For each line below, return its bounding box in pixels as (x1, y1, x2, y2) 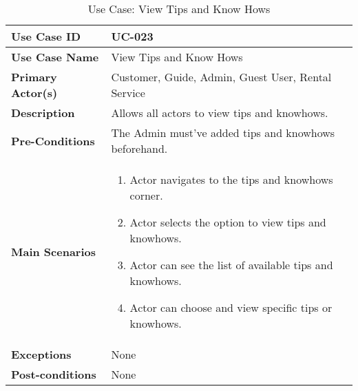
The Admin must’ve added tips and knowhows (111, 125, 335, 140)
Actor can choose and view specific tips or (129, 299, 333, 315)
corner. (129, 187, 163, 203)
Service (111, 85, 145, 101)
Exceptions (11, 346, 72, 362)
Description (11, 105, 75, 120)
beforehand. (111, 140, 168, 156)
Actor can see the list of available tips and (129, 257, 333, 273)
